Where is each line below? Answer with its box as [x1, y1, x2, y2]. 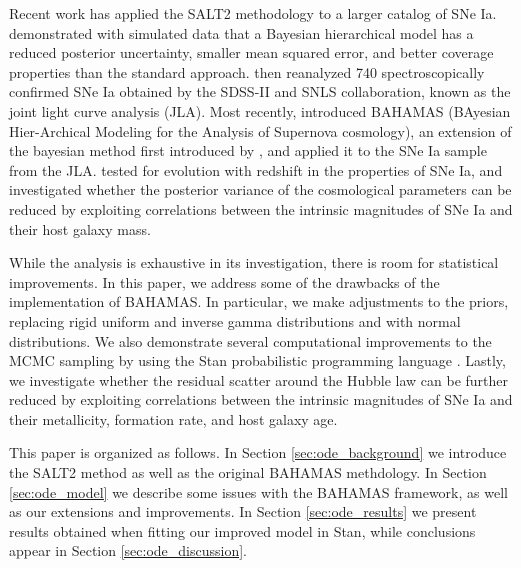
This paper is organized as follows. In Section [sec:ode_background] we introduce [9, 442, 507, 463]
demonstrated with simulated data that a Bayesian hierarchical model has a [9, 22, 474, 43]
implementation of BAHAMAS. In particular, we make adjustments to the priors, [9, 291, 509, 312]
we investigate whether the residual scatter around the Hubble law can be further [9, 369, 509, 390]
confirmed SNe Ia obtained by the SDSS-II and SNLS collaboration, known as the [9, 81, 511, 102]
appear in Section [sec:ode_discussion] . [9, 540, 247, 561]
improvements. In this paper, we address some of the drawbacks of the [9, 271, 440, 292]
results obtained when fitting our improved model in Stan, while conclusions [9, 520, 476, 541]
